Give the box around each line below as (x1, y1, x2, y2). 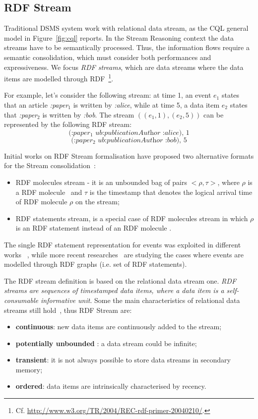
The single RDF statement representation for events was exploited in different (4, 239, 241, 249)
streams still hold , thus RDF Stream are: (4, 304, 132, 315)
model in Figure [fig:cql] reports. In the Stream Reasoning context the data (4, 32, 234, 43)
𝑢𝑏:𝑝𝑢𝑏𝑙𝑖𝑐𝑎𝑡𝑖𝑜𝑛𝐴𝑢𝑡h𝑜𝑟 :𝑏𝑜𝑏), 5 (98, 136, 187, 144)
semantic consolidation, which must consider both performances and (4, 52, 211, 62)
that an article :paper (4, 100, 68, 110)
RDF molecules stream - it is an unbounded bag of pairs (15, 177, 187, 187)
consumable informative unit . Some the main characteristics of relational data (4, 295, 240, 305)
